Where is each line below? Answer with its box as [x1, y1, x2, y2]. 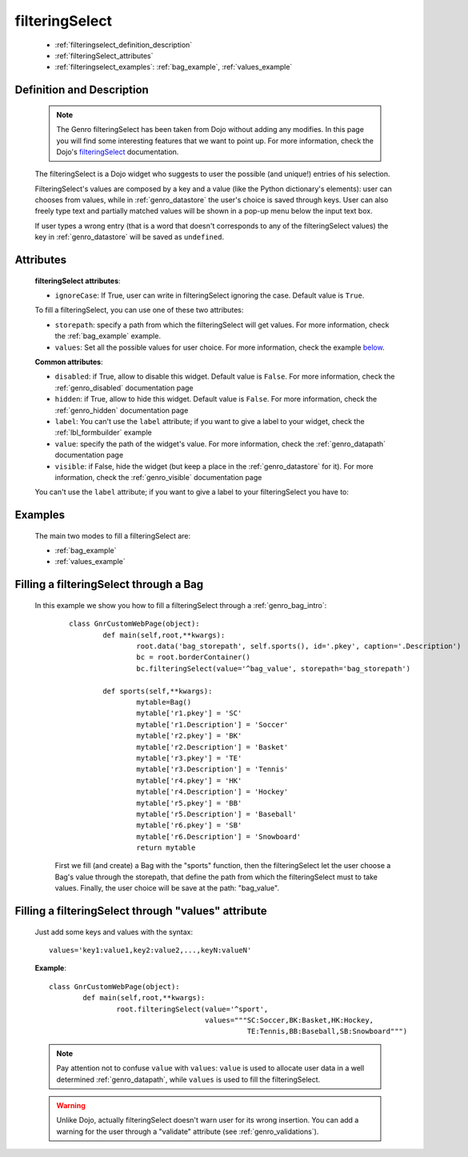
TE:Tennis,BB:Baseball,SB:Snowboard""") [246, 1027, 408, 1036]
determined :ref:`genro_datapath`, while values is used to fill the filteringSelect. [56, 1075, 321, 1084]
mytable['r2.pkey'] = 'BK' [136, 731, 242, 740]
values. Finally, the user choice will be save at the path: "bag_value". [54, 883, 280, 893]
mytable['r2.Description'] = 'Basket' [136, 743, 289, 751]
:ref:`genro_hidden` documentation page [54, 405, 189, 415]
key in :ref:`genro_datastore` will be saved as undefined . [34, 232, 224, 242]
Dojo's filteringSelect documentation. [56, 146, 179, 156]
